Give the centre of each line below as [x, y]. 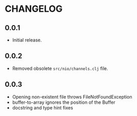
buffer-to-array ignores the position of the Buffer [64, 102]
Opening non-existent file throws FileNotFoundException [72, 97]
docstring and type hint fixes [43, 107]
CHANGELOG [34, 9]
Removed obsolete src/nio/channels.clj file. [60, 68]
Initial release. [27, 40]
